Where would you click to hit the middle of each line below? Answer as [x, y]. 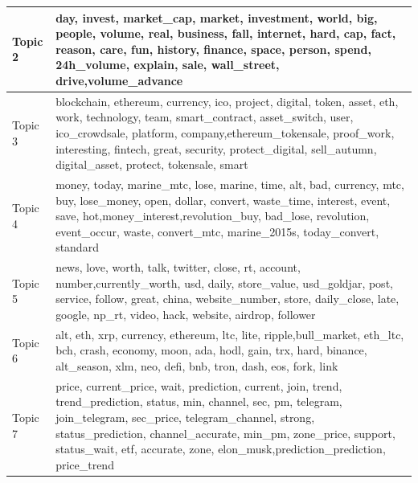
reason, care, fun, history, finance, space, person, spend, [213, 49]
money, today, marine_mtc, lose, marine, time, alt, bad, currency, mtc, [230, 184]
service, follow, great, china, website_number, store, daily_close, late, [227, 299]
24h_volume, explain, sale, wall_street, [168, 65]
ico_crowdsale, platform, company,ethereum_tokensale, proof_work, [225, 132]
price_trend [85, 464]
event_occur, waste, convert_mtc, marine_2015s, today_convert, [217, 231]
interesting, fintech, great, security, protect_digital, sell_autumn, [216, 148]
